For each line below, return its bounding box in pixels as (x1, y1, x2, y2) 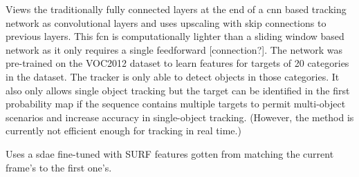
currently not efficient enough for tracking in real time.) (6, 123, 241, 138)
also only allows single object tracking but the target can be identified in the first (6, 83, 350, 97)
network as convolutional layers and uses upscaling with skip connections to (6, 15, 326, 30)
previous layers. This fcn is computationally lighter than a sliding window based (6, 29, 344, 43)
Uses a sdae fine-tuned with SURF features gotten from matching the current (6, 146, 334, 160)
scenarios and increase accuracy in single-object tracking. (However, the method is (6, 110, 354, 124)
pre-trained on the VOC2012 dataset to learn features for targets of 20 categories (6, 56, 349, 70)
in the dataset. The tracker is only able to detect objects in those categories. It (6, 69, 340, 83)
